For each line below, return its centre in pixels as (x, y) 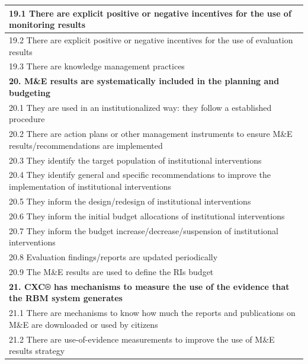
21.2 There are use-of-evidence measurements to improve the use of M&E (142, 339)
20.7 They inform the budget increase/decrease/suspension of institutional (144, 230)
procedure (27, 119)
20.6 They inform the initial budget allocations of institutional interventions (147, 215)
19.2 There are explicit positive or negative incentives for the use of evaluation (151, 39)
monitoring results (47, 25)
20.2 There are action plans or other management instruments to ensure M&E (151, 134)
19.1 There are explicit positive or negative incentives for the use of (150, 13)
